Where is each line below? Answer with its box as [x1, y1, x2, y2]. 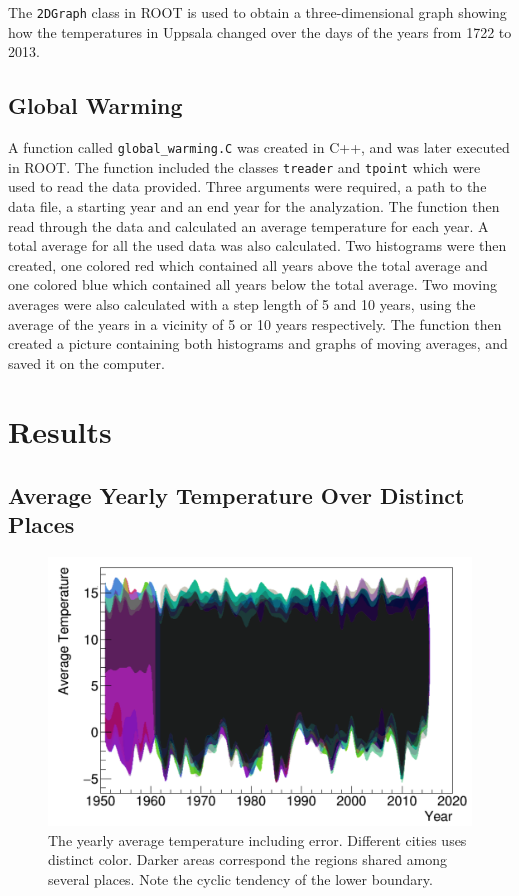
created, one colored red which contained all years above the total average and [8, 254, 488, 275]
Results [8, 411, 112, 452]
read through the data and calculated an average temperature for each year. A [8, 215, 489, 236]
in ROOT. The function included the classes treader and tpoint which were [8, 156, 481, 177]
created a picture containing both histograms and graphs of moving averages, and [8, 333, 508, 354]
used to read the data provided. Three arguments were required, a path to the [8, 176, 487, 197]
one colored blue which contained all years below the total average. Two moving [8, 274, 497, 295]
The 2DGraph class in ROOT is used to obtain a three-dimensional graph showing [8, 2, 507, 22]
